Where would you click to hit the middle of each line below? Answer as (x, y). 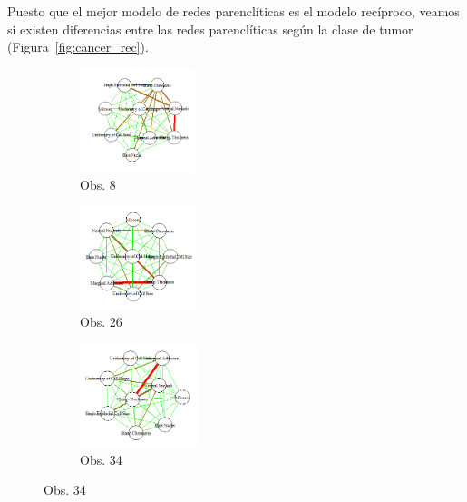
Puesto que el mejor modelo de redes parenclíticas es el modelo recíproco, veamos (233, 11)
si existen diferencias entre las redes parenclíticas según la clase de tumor (210, 29)
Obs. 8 (98, 184)
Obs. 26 (101, 322)
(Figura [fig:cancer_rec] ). (78, 47)
